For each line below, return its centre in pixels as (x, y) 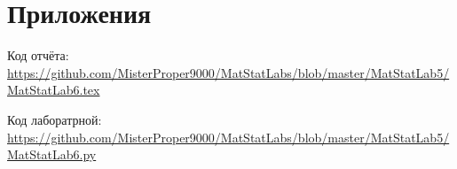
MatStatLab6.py (52, 154)
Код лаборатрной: (55, 119)
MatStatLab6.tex (54, 90)
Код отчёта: (38, 55)
